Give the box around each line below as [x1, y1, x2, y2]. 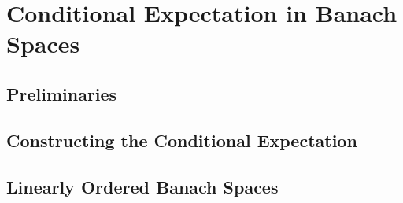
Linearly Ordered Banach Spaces [6, 174, 279, 198]
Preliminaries [6, 81, 117, 105]
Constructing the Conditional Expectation [6, 127, 357, 152]
